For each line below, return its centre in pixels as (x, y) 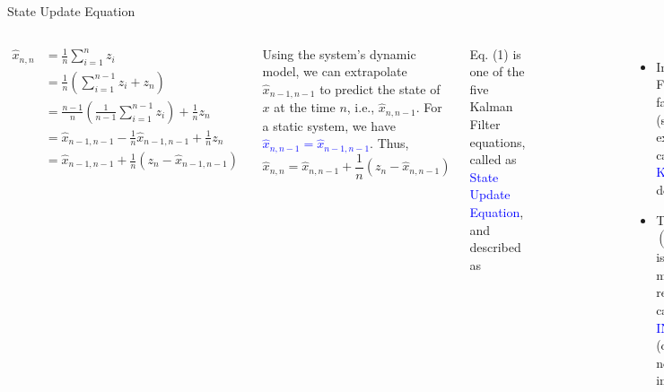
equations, (498, 141)
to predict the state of (380, 88)
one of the (497, 71)
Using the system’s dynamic (339, 53)
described (495, 247)
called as (493, 159)
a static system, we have (329, 125)
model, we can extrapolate (335, 71)
